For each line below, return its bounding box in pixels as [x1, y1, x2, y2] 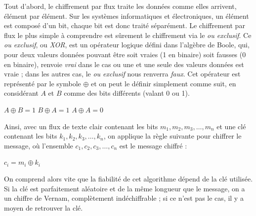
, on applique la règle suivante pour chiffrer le [103, 131, 242, 141]
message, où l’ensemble [4, 140, 73, 150]
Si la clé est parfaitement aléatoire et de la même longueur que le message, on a [4, 183, 245, 193]
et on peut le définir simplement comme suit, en [91, 78, 236, 88]
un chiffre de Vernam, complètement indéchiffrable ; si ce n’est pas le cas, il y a [4, 193, 244, 203]
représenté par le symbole [4, 78, 81, 88]
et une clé [216, 121, 246, 131]
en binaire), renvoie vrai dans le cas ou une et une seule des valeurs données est [4, 59, 244, 69]
